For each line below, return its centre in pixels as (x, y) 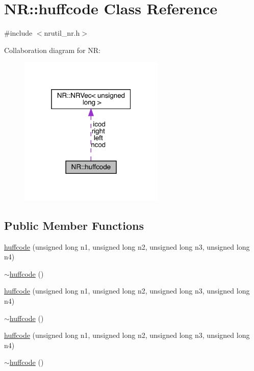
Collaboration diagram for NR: (52, 50)
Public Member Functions (74, 225)
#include (18, 33)
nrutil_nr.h (62, 33)
